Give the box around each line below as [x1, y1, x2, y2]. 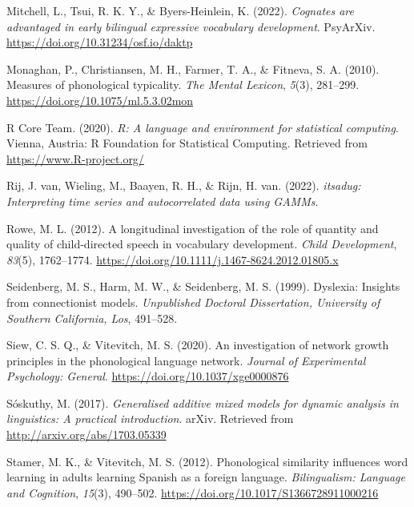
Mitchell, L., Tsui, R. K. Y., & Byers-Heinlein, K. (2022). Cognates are [6, 2, 354, 18]
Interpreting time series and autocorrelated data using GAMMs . [6, 192, 319, 209]
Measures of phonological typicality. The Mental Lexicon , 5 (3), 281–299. [6, 76, 360, 93]
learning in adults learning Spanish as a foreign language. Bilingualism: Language [6, 469, 405, 485]
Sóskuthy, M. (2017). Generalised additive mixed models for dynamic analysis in [6, 394, 399, 411]
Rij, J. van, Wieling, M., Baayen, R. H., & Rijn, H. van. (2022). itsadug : [6, 177, 361, 194]
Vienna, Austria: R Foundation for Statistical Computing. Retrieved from [6, 135, 368, 151]
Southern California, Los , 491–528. [6, 309, 178, 326]
